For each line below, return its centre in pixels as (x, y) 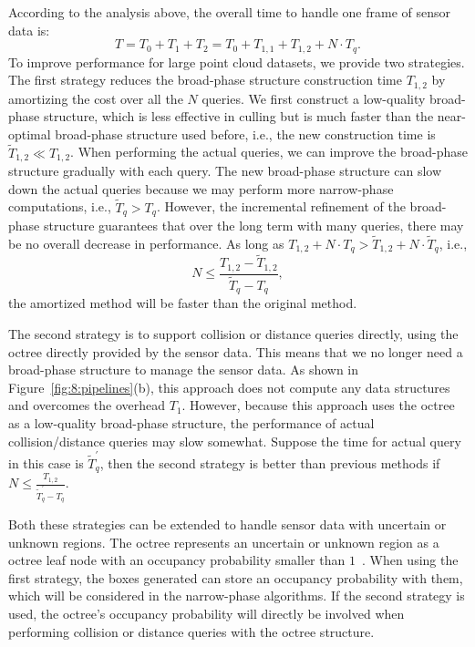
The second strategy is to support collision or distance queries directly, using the (233, 334)
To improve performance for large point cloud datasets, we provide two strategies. (237, 62)
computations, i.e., (60, 206)
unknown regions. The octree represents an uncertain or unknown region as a (224, 542)
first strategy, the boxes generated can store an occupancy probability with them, (236, 577)
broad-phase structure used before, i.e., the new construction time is (245, 134)
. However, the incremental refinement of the (281, 206)
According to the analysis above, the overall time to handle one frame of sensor (229, 12)
